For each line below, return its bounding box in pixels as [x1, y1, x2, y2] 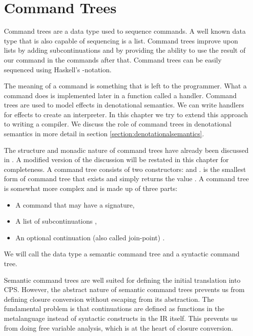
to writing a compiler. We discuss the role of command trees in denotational [4, 119, 232, 129]
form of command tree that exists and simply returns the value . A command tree [4, 173, 249, 184]
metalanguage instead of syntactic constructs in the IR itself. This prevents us [4, 313, 238, 323]
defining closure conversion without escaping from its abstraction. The [4, 294, 214, 304]
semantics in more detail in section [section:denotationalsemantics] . [4, 128, 204, 139]
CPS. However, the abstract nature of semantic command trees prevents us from [4, 284, 245, 294]
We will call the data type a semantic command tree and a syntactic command [4, 249, 240, 259]
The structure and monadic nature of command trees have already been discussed [4, 145, 249, 155]
